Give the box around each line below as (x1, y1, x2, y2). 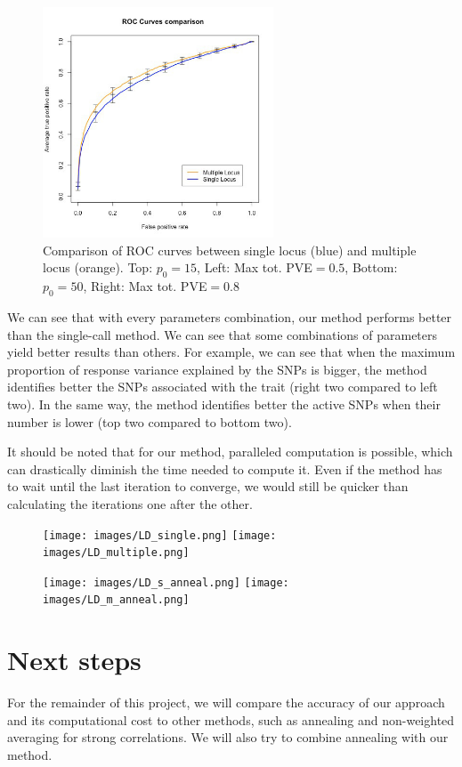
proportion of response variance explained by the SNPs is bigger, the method (7, 359, 427, 378)
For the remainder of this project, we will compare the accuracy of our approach (7, 693, 445, 712)
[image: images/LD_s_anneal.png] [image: (43, 576, 289, 589)
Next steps (7, 642, 142, 678)
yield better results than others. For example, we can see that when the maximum (7, 343, 456, 361)
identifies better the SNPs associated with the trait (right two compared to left (7, 377, 438, 396)
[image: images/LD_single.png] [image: (43, 529, 277, 542)
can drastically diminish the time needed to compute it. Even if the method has (7, 459, 442, 478)
